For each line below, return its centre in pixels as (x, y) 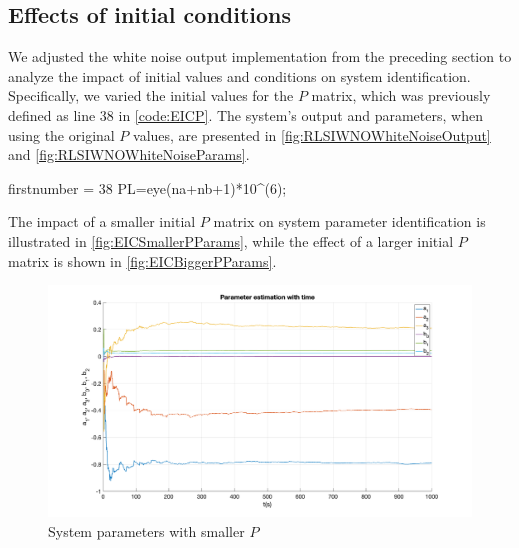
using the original (61, 134)
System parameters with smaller (146, 531)
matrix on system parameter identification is (349, 221)
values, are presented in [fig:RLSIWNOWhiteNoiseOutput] (312, 134)
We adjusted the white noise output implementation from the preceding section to (260, 56)
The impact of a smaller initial (102, 221)
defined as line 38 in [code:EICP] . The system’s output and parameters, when (245, 114)
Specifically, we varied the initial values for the (151, 95)
